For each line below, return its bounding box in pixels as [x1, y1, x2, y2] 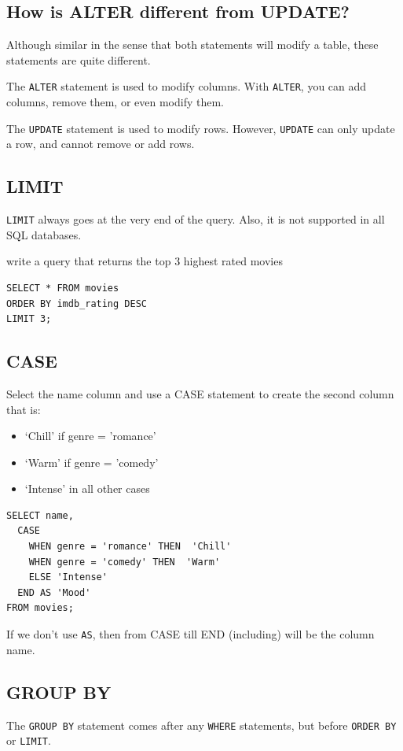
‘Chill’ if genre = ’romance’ [24, 427, 156, 444]
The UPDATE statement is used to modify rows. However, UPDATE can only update [6, 120, 395, 136]
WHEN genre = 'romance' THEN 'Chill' [28, 541, 232, 553]
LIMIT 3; [6, 313, 52, 325]
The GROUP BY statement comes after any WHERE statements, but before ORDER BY [6, 716, 397, 733]
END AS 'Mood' [17, 586, 91, 598]
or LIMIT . [6, 732, 51, 749]
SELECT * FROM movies [6, 282, 119, 294]
